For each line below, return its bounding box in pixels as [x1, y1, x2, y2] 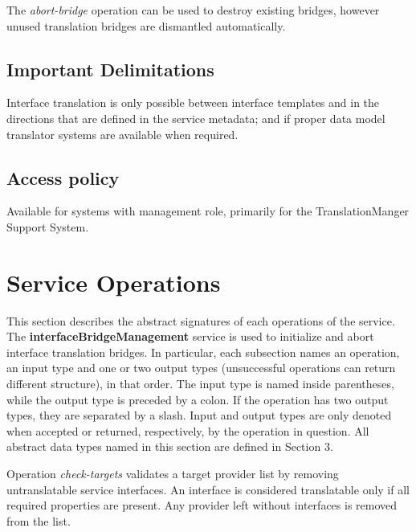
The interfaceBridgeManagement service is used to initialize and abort [6, 328, 374, 345]
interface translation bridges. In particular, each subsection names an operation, [6, 343, 400, 360]
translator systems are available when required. [6, 125, 239, 142]
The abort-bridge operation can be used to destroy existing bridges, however [6, 2, 380, 18]
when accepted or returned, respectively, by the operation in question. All [6, 422, 369, 439]
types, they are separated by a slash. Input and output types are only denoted [6, 407, 392, 424]
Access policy [6, 165, 120, 190]
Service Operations [6, 265, 221, 298]
